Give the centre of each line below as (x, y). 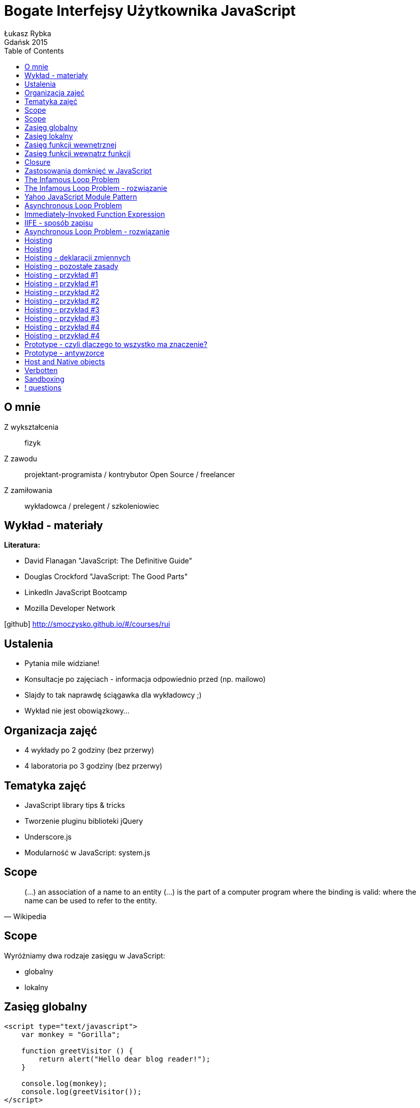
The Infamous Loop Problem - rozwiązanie (96, 188)
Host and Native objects (65, 361)
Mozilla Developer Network (70, 608)
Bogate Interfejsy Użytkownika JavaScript (150, 11)
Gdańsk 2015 (26, 42)
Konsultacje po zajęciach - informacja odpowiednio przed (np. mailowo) (145, 679)
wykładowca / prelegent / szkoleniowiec (92, 506)
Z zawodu (21, 458)
